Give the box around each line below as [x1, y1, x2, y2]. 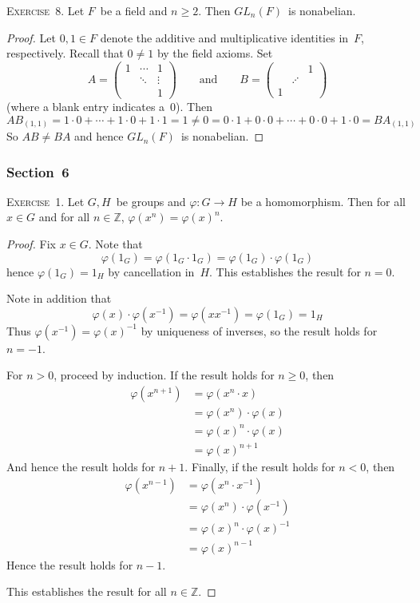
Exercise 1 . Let [6, 192, 85, 209]
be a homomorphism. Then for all [240, 192, 406, 209]
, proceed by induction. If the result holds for [53, 367, 275, 383]
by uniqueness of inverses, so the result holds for [141, 322, 378, 339]
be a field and [100, 2, 168, 18]
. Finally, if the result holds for [184, 458, 335, 475]
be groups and [116, 192, 186, 209]
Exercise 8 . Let [6, 2, 85, 18]
